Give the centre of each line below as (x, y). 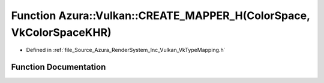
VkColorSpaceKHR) (61, 32)
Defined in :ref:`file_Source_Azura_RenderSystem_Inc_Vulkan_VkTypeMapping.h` (126, 50)
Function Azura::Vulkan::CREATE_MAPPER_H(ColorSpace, (160, 16)
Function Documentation (58, 67)
